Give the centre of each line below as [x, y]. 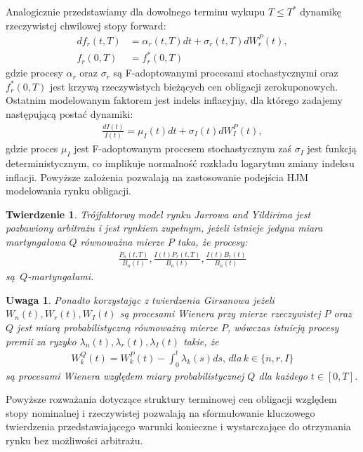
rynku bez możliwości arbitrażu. [74, 440]
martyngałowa [36, 242]
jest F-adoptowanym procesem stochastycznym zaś [183, 148]
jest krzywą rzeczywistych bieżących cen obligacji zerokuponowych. [194, 86]
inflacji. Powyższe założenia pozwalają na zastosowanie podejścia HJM [157, 177]
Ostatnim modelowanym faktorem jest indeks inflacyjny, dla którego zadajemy [174, 100]
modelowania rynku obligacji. [68, 191]
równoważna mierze [122, 242]
